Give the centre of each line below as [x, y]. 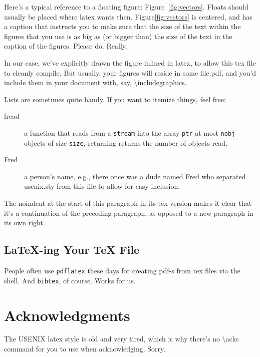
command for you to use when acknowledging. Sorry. [85, 349]
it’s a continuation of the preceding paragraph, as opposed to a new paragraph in [129, 213]
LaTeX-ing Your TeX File [72, 250]
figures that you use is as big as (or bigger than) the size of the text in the [118, 36]
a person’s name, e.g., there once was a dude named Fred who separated [135, 176]
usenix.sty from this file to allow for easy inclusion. [102, 186]
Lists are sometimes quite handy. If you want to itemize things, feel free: [115, 99]
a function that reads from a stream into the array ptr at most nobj [130, 132]
